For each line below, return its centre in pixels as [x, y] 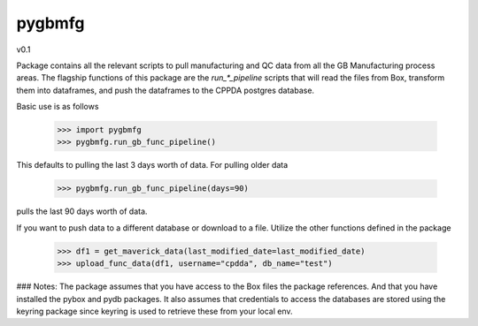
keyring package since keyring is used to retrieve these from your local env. [154, 311]
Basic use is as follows [58, 107]
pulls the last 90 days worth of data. [82, 211]
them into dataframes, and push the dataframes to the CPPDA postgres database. [165, 90]
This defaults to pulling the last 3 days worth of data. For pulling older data [152, 165]
